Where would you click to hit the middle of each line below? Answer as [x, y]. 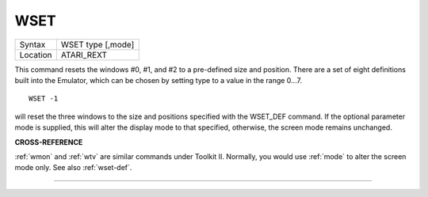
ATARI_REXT [84, 55]
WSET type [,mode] [97, 44]
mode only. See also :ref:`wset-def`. [73, 168]
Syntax [32, 44]
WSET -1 [44, 98]
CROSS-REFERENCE [49, 142]
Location [36, 55]
